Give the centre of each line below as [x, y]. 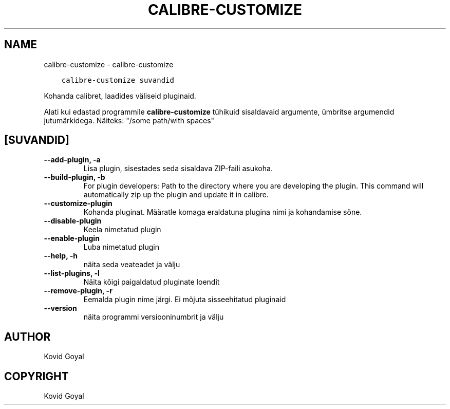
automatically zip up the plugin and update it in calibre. [176, 195]
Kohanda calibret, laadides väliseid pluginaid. [120, 96]
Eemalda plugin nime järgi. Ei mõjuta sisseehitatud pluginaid [185, 300]
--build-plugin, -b [74, 177]
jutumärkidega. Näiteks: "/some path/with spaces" [129, 120]
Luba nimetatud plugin [121, 247]
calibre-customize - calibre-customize [109, 64]
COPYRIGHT [36, 376]
